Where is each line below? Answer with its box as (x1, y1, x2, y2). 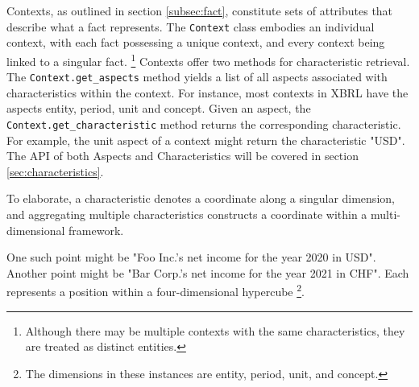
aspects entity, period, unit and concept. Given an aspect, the (6, 100, 311, 117)
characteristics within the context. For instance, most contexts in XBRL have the (6, 84, 409, 101)
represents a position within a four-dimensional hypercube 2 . (6, 281, 305, 299)
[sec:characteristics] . (6, 163, 104, 179)
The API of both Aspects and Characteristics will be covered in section (6, 147, 359, 164)
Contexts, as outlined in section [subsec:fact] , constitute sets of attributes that (6, 2, 393, 19)
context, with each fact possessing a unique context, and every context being (6, 34, 385, 51)
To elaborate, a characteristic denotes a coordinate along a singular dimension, (6, 190, 395, 207)
